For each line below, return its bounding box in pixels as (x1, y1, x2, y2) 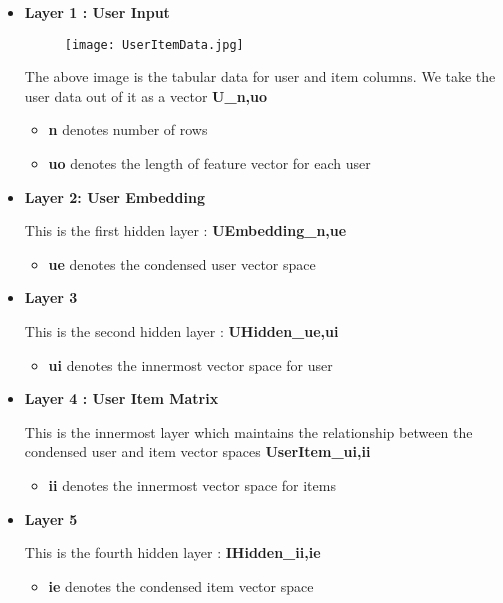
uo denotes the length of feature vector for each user (48, 153, 371, 174)
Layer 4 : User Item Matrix (24, 388, 219, 409)
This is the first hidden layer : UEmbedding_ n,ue (24, 220, 347, 241)
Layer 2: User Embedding (24, 186, 205, 207)
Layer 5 (24, 508, 78, 529)
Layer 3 (24, 287, 78, 308)
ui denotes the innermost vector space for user (48, 354, 333, 375)
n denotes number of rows (48, 119, 208, 140)
